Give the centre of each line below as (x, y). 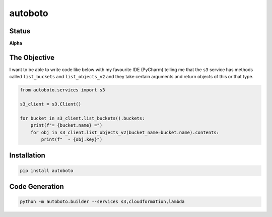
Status (20, 31)
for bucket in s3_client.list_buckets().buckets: (82, 118)
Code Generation (37, 187)
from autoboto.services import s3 (62, 90)
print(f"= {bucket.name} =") (66, 125)
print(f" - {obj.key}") (72, 140)
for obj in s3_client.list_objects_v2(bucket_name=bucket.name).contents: (125, 132)
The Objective (32, 57)
